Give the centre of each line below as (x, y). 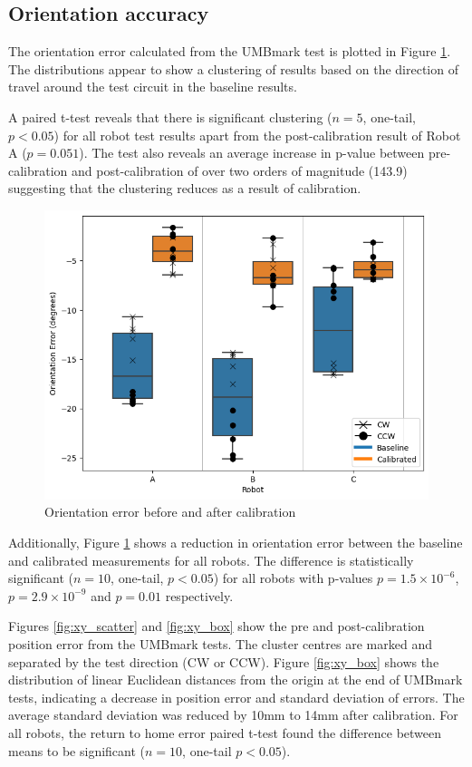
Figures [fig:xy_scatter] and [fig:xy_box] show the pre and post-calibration (217, 626)
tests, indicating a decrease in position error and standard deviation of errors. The (236, 697)
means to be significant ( (77, 750)
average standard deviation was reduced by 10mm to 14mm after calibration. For (233, 715)
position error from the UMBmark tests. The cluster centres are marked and (220, 644)
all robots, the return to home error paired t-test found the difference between (225, 732)
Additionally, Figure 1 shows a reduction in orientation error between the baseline (236, 543)
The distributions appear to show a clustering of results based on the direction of (233, 68)
